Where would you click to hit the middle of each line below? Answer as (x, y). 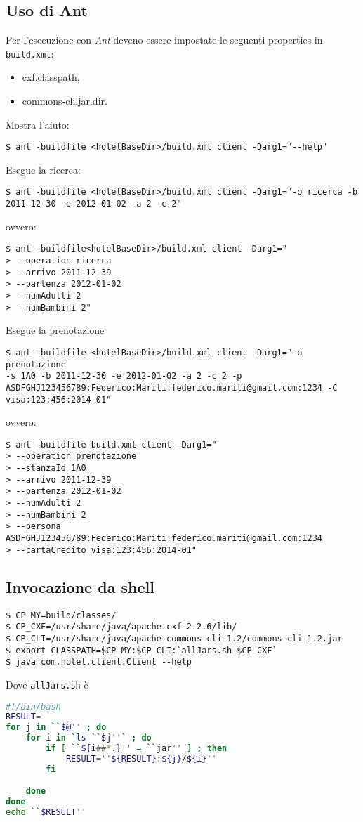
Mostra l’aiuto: (38, 124)
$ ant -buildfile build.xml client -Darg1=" (111, 444)
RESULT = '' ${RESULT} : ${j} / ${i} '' (141, 758)
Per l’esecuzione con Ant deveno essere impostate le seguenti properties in (164, 40)
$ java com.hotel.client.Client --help (99, 662)
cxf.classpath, (51, 77)
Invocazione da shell (80, 586)
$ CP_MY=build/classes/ (61, 615)
